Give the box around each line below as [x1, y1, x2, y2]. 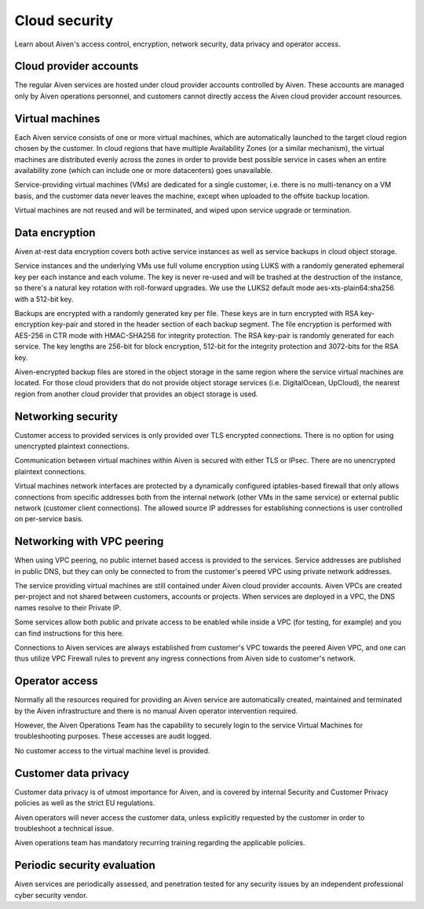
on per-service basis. [14, 514, 84, 524]
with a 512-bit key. [14, 294, 74, 304]
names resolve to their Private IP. [14, 602, 122, 613]
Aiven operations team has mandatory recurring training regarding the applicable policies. [14, 838, 305, 848]
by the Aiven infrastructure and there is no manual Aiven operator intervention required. [14, 706, 298, 716]
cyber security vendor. [14, 890, 88, 900]
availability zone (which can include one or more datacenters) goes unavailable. [14, 165, 273, 175]
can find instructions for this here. [14, 628, 125, 638]
